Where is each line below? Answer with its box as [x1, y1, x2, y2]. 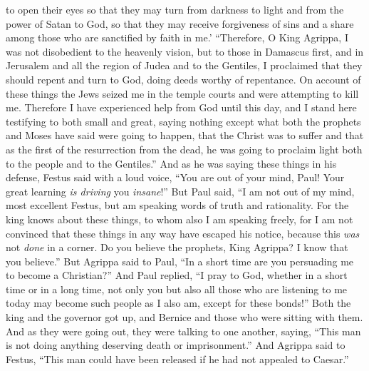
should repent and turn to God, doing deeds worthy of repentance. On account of [6, 71, 361, 86]
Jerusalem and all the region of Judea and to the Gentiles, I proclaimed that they [6, 58, 363, 73]
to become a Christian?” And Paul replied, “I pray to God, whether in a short [6, 268, 348, 283]
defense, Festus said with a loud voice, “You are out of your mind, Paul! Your [6, 170, 345, 185]
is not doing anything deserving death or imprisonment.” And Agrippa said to [6, 337, 345, 352]
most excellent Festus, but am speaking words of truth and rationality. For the [6, 198, 349, 213]
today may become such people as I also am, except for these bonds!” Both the [6, 295, 351, 310]
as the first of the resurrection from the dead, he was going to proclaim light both [6, 141, 363, 156]
